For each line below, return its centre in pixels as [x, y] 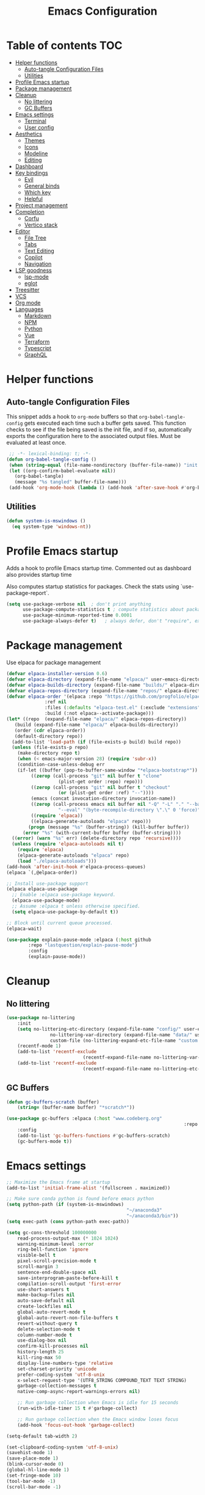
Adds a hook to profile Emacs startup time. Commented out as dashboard [99, 568]
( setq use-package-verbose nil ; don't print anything [79, 604]
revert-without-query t [48, 1323]
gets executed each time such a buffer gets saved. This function [105, 423]
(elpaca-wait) [24, 929]
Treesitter [27, 290]
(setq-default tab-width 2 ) [42, 1436]
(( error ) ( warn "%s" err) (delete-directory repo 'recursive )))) [97, 838]
